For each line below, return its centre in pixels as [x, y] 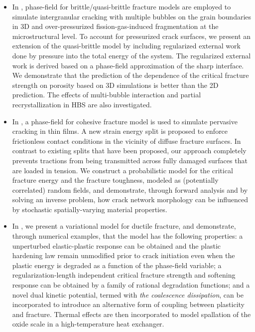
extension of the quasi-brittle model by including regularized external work [126, 46]
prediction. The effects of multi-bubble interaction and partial [107, 95]
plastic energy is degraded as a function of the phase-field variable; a [117, 265]
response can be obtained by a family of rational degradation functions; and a [131, 285]
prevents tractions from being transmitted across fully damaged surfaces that [130, 160]
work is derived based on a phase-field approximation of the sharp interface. [128, 65]
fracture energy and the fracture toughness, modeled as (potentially [115, 180]
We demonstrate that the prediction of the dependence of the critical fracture [130, 75]
